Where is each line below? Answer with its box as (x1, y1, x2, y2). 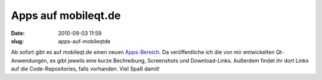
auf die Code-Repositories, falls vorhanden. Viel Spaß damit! (11, 65, 160, 72)
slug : (11, 37, 24, 44)
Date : (11, 30, 25, 37)
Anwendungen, (11, 57, 49, 64)
